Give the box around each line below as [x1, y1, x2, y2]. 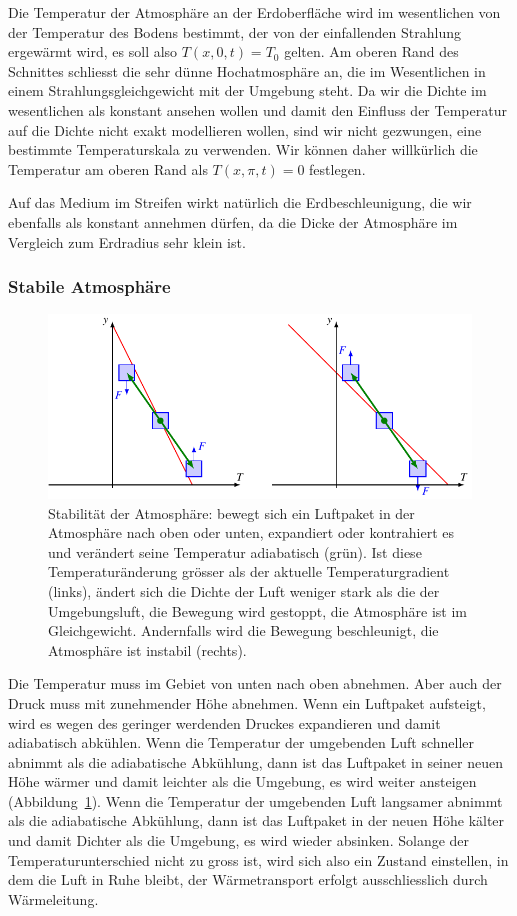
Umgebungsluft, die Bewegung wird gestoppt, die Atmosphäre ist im [48, 600, 468, 621]
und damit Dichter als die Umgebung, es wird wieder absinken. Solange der [8, 830, 470, 851]
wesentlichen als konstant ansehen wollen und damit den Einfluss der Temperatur [8, 99, 507, 120]
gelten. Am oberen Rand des [284, 41, 459, 62]
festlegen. [309, 158, 366, 179]
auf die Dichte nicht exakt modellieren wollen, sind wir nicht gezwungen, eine [8, 119, 482, 140]
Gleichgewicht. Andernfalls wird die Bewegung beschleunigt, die [48, 620, 439, 641]
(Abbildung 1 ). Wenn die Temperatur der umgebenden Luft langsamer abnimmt [8, 790, 503, 811]
